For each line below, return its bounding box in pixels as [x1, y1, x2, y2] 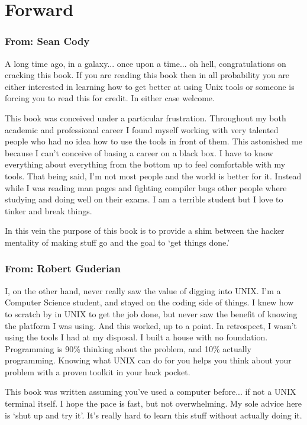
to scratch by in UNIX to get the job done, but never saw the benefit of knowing [5, 307, 298, 320]
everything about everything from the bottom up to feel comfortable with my [5, 158, 286, 170]
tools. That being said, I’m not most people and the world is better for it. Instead [5, 169, 302, 182]
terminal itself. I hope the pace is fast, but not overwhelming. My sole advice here [5, 397, 302, 410]
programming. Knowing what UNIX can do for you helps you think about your [5, 354, 292, 366]
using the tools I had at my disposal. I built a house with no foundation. [5, 331, 268, 343]
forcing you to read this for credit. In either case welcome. [5, 92, 215, 104]
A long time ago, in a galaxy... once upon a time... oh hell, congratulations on [5, 57, 286, 69]
